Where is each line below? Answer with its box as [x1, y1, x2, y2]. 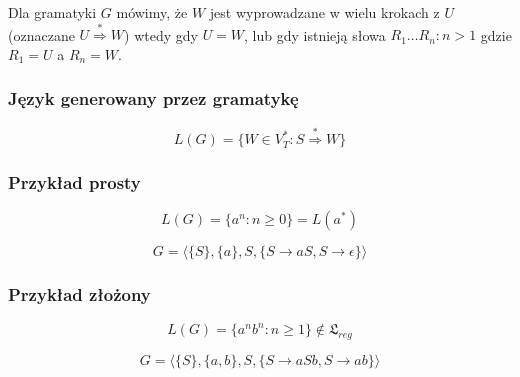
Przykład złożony [8, 282, 151, 307]
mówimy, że [116, 2, 188, 22]
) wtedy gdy [124, 24, 198, 45]
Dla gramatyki [8, 2, 97, 22]
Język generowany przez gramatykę [8, 86, 299, 111]
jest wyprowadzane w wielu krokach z [209, 2, 440, 22]
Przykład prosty [8, 170, 141, 195]
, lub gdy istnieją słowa [244, 24, 386, 45]
